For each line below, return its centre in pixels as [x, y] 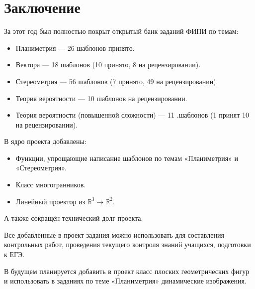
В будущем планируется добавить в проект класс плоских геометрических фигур [127, 271]
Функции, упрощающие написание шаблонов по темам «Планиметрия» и [127, 158]
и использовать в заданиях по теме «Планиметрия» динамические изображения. [125, 281]
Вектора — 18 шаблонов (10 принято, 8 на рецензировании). [108, 65]
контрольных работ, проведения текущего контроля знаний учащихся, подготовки [127, 244]
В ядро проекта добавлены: [45, 141]
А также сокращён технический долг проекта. [74, 218]
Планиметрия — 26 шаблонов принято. [75, 48]
